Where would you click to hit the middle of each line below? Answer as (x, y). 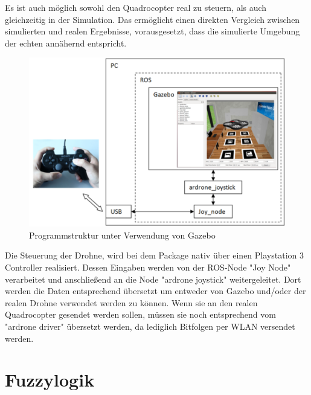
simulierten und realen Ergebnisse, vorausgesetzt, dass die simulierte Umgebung (152, 31)
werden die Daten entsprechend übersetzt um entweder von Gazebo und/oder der (155, 291)
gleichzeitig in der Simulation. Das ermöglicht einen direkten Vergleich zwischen (152, 19)
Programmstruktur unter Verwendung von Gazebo (122, 235)
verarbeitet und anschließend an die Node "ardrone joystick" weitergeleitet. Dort (153, 279)
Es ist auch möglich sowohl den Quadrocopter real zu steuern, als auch (136, 7)
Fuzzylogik (50, 380)
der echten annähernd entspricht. (66, 43)
